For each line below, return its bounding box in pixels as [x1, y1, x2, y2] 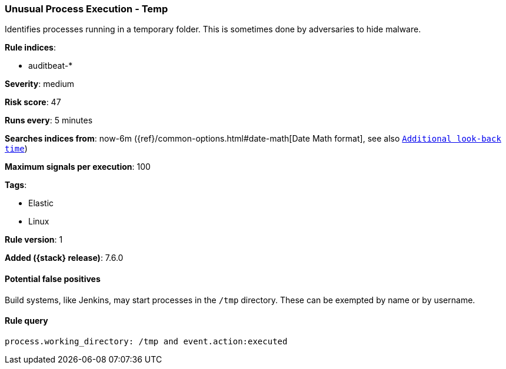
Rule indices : [5, 42, 56, 53]
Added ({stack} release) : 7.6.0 [5, 253, 124, 263]
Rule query [5, 316, 48, 326]
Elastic [28, 198, 54, 209]
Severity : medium [5, 79, 75, 89]
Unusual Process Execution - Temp [5, 3, 168, 15]
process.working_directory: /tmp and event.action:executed [5, 336, 288, 346]
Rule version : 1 [5, 234, 63, 245]
